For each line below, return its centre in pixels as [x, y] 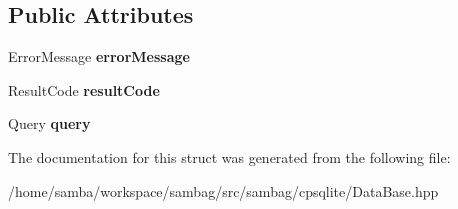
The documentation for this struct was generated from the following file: [229, 156]
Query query [49, 123]
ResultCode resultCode [84, 89]
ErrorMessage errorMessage [99, 56]
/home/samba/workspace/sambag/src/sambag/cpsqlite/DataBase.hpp [223, 190]
